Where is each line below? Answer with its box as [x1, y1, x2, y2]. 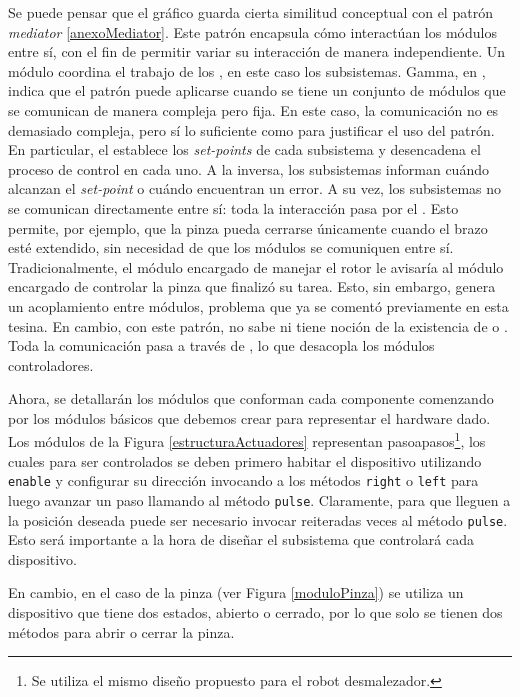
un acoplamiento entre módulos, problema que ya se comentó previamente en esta [8, 295, 509, 316]
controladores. [8, 354, 94, 375]
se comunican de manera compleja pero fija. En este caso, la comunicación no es [8, 99, 499, 120]
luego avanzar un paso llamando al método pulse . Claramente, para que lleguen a [8, 489, 511, 510]
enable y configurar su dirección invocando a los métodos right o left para [8, 470, 479, 491]
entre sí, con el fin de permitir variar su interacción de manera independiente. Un [8, 41, 506, 62]
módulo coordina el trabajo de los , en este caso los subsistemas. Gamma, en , [8, 60, 486, 81]
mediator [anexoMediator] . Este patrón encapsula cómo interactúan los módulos [8, 21, 497, 42]
